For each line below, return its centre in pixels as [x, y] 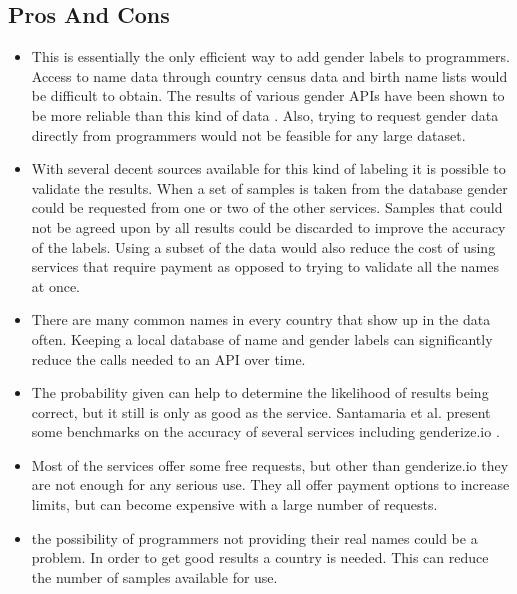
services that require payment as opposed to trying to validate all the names [265, 266]
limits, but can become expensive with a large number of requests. [234, 504]
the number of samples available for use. [154, 576]
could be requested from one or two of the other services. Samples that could [267, 207]
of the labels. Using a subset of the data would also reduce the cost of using [263, 246]
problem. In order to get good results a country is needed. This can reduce [260, 557]
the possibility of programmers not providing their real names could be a [254, 537]
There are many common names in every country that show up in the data [261, 319]
